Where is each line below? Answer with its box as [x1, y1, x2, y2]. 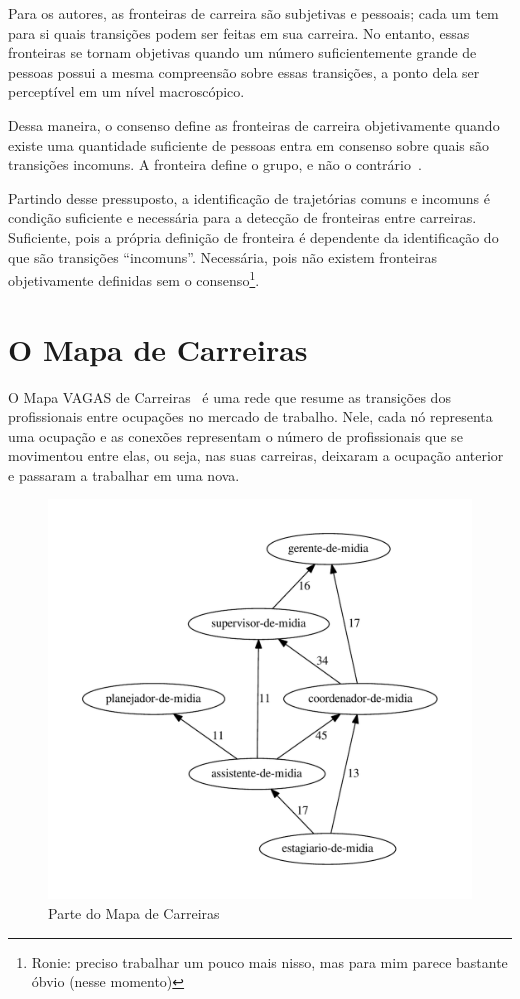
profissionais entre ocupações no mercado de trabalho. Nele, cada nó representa [8, 406, 493, 427]
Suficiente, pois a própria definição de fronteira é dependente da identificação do [8, 226, 499, 247]
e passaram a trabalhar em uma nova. [8, 464, 240, 485]
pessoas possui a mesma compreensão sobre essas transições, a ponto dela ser [8, 61, 480, 82]
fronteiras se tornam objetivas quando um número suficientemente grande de [8, 42, 477, 63]
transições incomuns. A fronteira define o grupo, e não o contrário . [8, 154, 422, 175]
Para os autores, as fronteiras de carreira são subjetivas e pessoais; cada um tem [8, 3, 499, 23]
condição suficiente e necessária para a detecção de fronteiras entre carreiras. [8, 207, 477, 228]
